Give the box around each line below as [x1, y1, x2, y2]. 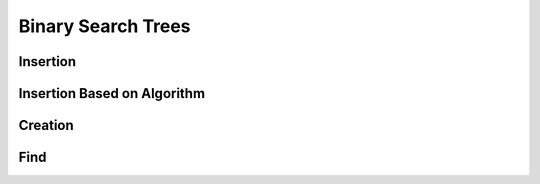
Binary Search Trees [18, 15, 191, 37]
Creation [18, 117, 74, 134]
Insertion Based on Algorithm [18, 85, 205, 102]
